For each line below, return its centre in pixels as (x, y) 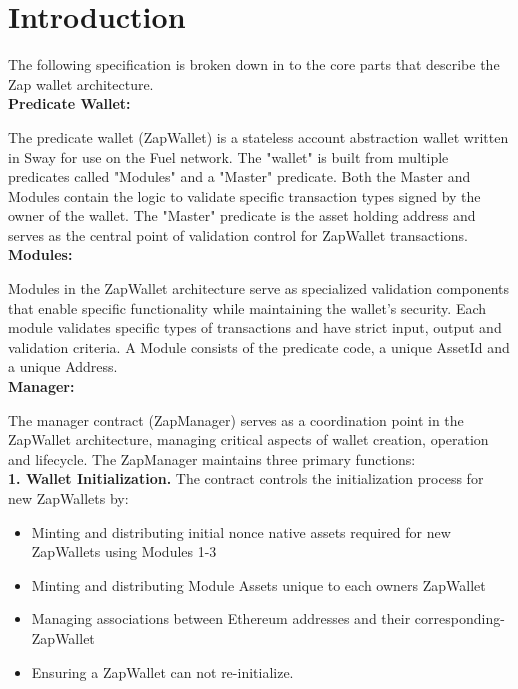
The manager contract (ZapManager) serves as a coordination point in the (236, 419)
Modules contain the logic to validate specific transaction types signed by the (244, 195)
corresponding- (459, 618)
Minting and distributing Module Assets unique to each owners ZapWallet (258, 584)
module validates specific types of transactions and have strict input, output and (255, 327)
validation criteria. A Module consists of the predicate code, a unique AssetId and (259, 346)
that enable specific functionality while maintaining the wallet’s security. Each (247, 307)
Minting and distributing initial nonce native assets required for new (241, 531)
